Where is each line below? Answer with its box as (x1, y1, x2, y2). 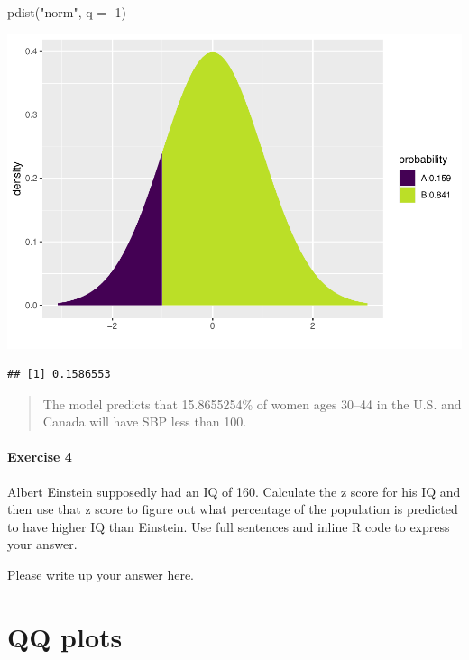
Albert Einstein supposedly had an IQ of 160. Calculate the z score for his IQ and (7, 481, 461, 500)
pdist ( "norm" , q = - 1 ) (7, 3, 126, 21)
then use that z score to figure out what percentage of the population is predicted (7, 500, 458, 518)
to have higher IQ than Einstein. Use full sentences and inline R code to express (7, 517, 450, 536)
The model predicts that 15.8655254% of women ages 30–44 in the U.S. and (42, 394, 462, 413)
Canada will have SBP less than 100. (42, 412, 247, 431)
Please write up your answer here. (7, 565, 194, 584)
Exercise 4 (7, 447, 72, 466)
